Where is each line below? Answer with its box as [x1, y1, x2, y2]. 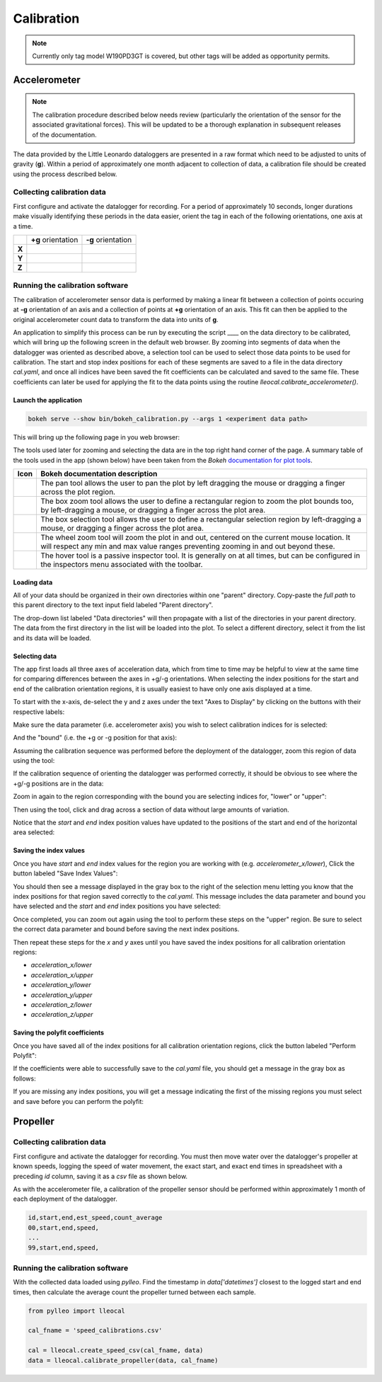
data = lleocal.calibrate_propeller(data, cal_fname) [28, 1356, 219, 1364]
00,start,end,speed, [28, 1223, 99, 1231]
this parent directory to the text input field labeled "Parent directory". [13, 601, 214, 609]
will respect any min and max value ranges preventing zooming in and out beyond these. [40, 541, 335, 551]
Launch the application [13, 396, 83, 404]
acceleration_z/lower [30, 1000, 92, 1008]
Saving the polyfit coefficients [13, 1028, 105, 1037]
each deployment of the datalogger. [13, 1194, 118, 1203]
